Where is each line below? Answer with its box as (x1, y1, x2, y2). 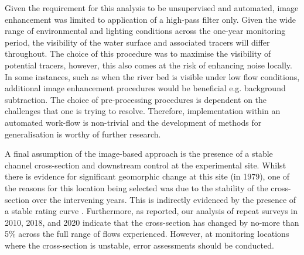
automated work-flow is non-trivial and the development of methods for (5, 116, 262, 128)
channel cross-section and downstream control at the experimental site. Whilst (5, 158, 286, 171)
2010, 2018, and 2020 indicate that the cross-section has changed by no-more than (5, 216, 299, 228)
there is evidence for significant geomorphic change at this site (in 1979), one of (5, 170, 290, 182)
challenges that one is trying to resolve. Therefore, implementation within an (5, 105, 281, 117)
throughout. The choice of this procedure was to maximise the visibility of (5, 47, 271, 60)
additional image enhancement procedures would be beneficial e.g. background (5, 82, 286, 94)
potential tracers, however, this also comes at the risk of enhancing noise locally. (5, 58, 292, 71)
